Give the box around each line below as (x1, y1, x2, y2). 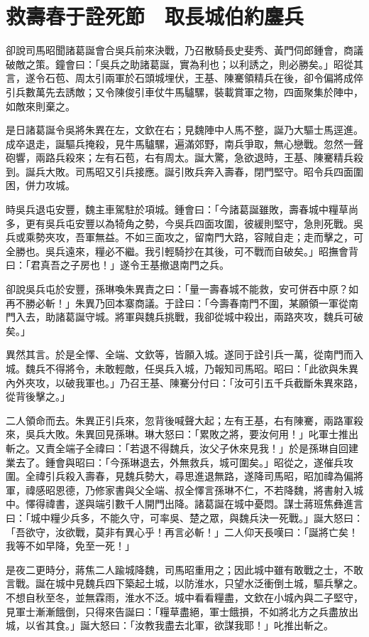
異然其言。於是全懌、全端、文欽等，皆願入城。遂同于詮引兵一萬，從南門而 (6, 347, 353, 362)
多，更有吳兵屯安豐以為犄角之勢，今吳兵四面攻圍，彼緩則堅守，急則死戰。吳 (6, 215, 363, 230)
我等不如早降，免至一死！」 (6, 538, 135, 553)
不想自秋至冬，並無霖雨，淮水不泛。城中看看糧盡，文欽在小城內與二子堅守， (6, 589, 363, 604)
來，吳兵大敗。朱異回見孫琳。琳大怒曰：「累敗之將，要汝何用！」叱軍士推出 (6, 427, 358, 441)
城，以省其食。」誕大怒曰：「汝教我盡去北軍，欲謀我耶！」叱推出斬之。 (6, 618, 334, 633)
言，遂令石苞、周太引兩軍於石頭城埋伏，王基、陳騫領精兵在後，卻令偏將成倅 (6, 70, 363, 85)
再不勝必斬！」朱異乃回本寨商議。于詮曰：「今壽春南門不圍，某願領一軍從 (6, 295, 348, 310)
